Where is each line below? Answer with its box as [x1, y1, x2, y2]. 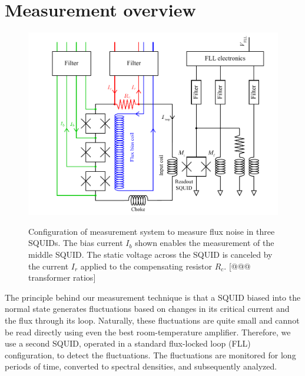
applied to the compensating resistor [80, 259, 212, 272]
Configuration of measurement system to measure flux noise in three [28, 225, 275, 237]
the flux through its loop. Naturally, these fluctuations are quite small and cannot [5, 314, 300, 326]
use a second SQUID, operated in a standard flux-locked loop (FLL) [5, 337, 251, 350]
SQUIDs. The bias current [28, 237, 123, 249]
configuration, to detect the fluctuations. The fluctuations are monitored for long [5, 348, 296, 361]
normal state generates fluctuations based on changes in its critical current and [5, 302, 290, 315]
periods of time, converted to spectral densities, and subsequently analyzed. [5, 360, 277, 372]
